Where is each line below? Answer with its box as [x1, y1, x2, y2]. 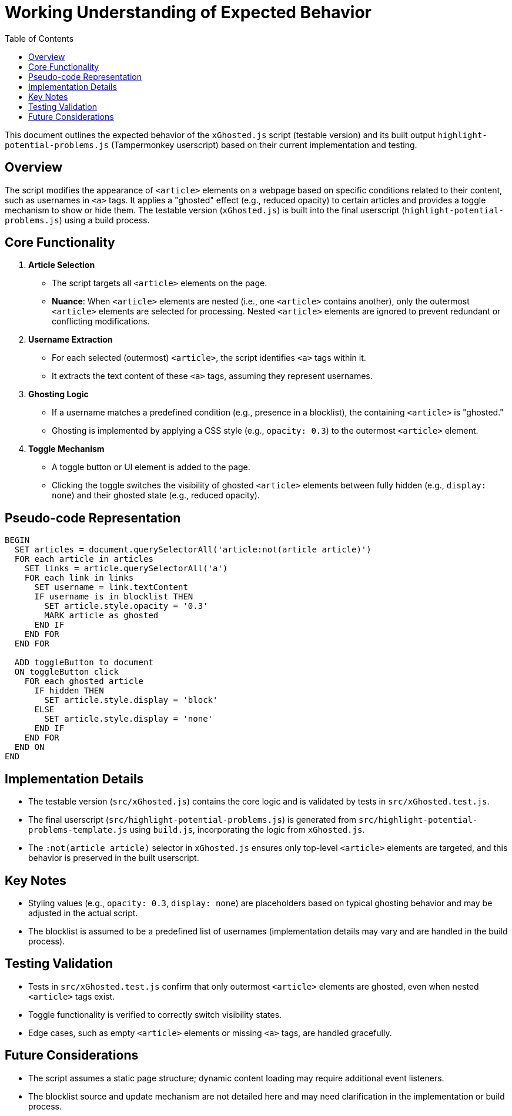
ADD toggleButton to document [14, 658, 153, 668]
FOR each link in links [24, 573, 134, 583]
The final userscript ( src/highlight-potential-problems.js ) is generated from [28, 815, 357, 825]
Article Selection [28, 260, 95, 270]
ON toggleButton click [14, 667, 119, 677]
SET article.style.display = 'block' [44, 695, 218, 705]
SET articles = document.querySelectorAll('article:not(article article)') [14, 545, 372, 555]
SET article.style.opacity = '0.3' [44, 601, 208, 611]
